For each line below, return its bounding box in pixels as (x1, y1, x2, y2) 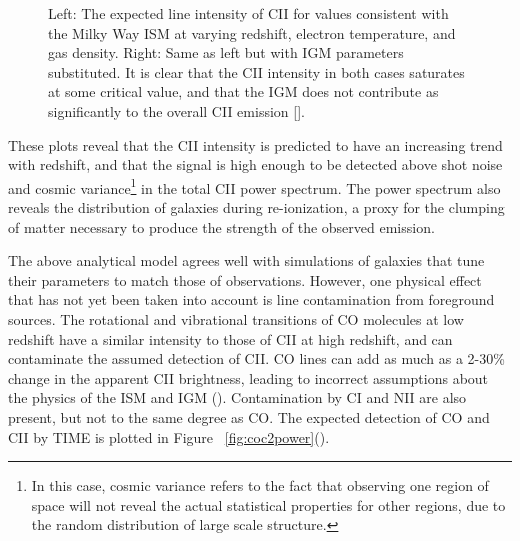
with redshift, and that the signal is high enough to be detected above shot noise (8, 154, 503, 175)
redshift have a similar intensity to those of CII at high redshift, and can (8, 328, 453, 349)
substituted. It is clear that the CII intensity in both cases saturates (48, 61, 465, 82)
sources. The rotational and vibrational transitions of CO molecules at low (8, 308, 464, 329)
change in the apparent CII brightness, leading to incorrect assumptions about (8, 367, 489, 388)
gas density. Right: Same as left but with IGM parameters (48, 42, 404, 63)
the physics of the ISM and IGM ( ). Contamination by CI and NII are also (8, 387, 467, 408)
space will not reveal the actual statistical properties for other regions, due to (31, 494, 506, 515)
